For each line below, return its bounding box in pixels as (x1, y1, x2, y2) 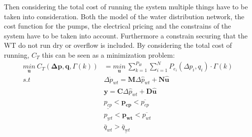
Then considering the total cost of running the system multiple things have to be (4, 1, 248, 11)
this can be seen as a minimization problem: (42, 49, 175, 60)
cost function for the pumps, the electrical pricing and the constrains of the (4, 21, 231, 31)
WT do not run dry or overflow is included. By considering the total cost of (4, 40, 232, 50)
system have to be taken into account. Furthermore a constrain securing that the (4, 30, 248, 40)
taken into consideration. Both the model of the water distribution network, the (4, 11, 245, 21)
